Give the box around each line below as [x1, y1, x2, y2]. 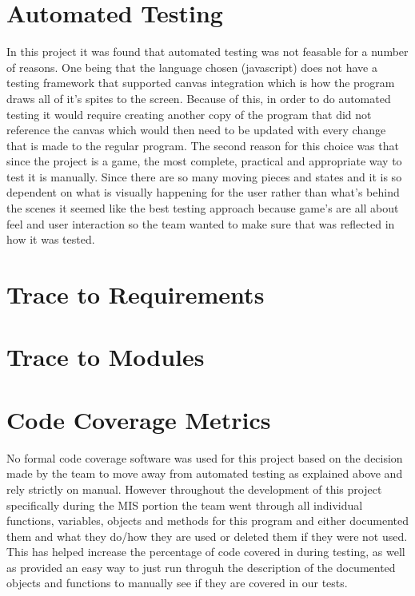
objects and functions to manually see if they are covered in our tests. [6, 574, 348, 591]
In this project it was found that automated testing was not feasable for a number [6, 43, 409, 60]
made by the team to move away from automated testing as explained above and [6, 465, 403, 482]
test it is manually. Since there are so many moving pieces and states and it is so [6, 168, 402, 185]
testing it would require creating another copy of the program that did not [6, 105, 372, 122]
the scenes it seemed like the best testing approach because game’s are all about [6, 200, 399, 217]
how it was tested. [6, 231, 95, 248]
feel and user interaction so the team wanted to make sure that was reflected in [6, 215, 395, 232]
